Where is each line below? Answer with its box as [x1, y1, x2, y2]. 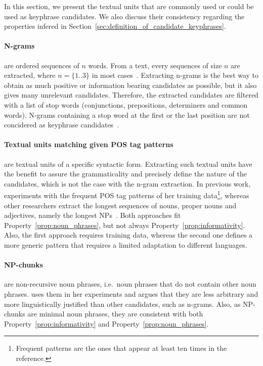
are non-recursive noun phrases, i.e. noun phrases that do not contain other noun [4, 279, 256, 289]
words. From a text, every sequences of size [88, 60, 222, 70]
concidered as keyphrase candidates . [4, 119, 119, 130]
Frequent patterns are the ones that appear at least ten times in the [16, 343, 227, 353]
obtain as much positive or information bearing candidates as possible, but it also [4, 79, 257, 90]
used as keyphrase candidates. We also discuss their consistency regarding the [4, 11, 245, 21]
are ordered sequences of [4, 60, 79, 70]
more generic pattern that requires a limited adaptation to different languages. [4, 239, 247, 250]
